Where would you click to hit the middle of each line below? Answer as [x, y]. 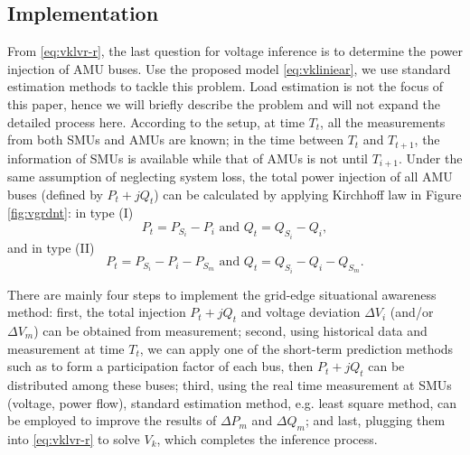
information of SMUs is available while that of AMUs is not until [188, 158]
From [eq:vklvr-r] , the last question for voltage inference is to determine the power [235, 51]
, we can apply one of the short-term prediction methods [296, 348]
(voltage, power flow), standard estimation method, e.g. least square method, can [232, 402]
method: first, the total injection [97, 312]
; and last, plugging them [375, 420]
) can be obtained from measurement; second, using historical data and [230, 330]
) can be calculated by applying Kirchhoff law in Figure [308, 194]
